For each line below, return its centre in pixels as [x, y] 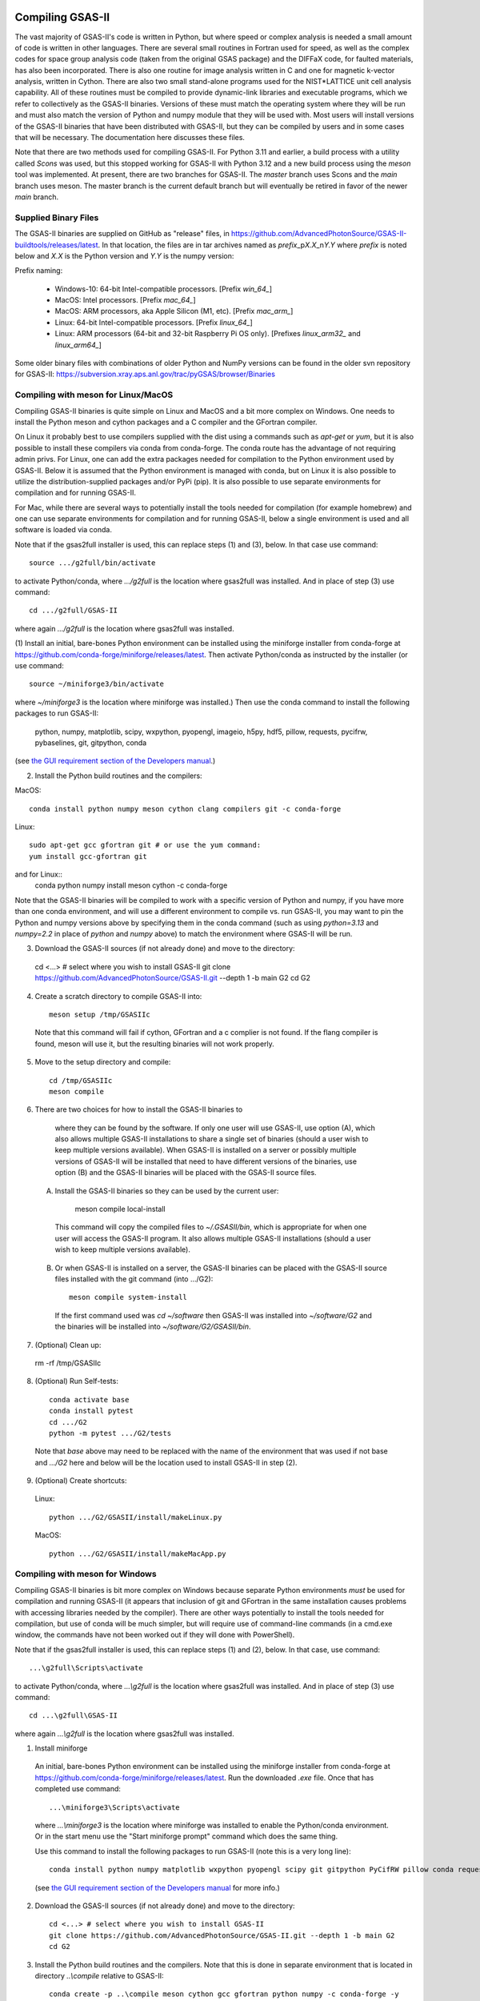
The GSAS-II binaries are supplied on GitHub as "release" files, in [122, 234]
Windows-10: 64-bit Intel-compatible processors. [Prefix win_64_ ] [163, 289]
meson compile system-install [128, 1297]
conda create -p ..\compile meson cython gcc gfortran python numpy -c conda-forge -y [224, 1994]
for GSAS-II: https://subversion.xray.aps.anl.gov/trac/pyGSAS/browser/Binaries [145, 374]
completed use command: [78, 1789]
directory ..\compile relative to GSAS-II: [99, 1975]
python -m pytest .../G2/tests [110, 1433]
